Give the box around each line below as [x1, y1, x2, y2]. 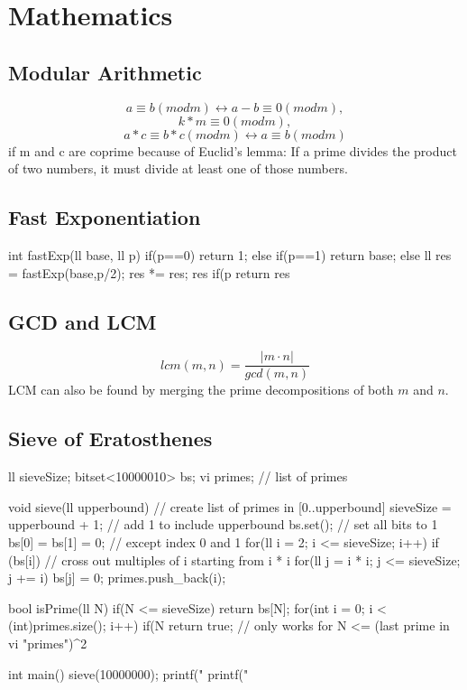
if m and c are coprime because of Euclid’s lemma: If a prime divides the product [8, 141, 457, 160]
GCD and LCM [8, 307, 157, 335]
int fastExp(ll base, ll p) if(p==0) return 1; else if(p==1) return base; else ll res [8, 245, 452, 264]
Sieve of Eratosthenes [8, 424, 213, 452]
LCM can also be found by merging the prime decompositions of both [8, 380, 394, 399]
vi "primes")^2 [8, 633, 87, 652]
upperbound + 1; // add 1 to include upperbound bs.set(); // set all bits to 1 [8, 515, 438, 534]
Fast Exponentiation [8, 203, 201, 231]
